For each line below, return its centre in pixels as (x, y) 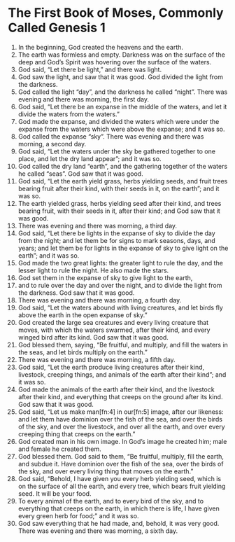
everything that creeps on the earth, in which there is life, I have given (119, 508)
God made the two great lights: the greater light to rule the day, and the (120, 263)
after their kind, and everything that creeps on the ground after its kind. (120, 396)
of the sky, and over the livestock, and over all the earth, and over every (122, 426)
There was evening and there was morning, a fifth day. (97, 359)
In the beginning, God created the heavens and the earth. (101, 47)
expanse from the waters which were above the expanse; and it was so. (122, 129)
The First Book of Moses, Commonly (116, 13)
